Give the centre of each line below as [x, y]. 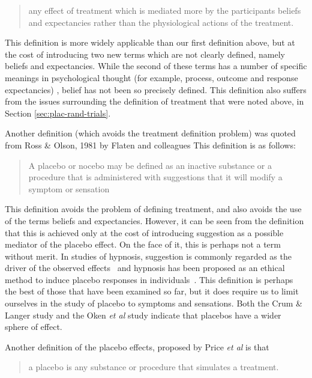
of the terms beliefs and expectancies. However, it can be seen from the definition [154, 220]
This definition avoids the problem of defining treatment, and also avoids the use [153, 209]
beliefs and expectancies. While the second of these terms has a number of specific [156, 66]
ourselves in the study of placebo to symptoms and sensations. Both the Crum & [154, 303]
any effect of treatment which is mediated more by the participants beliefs [165, 10]
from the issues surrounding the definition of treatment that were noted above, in [154, 101]
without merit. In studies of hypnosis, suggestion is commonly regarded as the [148, 256]
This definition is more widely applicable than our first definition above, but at [150, 42]
